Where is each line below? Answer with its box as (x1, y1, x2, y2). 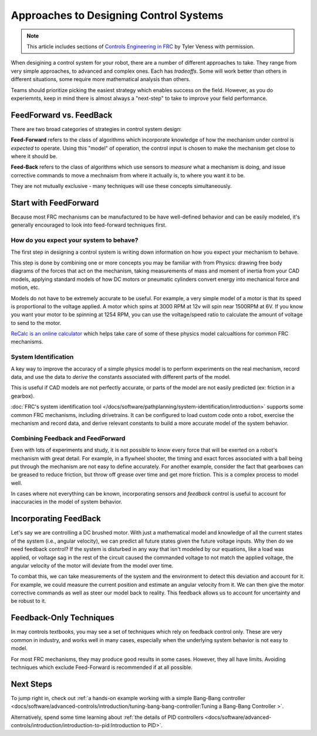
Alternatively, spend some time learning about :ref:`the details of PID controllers (11, 714, 204, 721)
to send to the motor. (11, 319, 62, 326)
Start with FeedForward (11, 197, 99, 208)
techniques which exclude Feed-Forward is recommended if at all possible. (11, 664, 193, 671)
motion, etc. (11, 284, 40, 291)
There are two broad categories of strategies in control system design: (11, 125, 182, 132)
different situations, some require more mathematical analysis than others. (11, 76, 191, 83)
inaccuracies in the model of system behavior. (11, 498, 123, 505)
